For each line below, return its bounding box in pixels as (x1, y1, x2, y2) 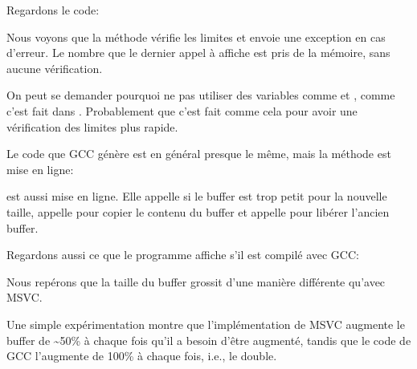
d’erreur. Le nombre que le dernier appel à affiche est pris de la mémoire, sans (6, 44, 390, 61)
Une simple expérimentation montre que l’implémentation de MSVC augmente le (6, 315, 405, 332)
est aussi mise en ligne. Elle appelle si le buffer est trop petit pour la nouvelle (6, 188, 387, 205)
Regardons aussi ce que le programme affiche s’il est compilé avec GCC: (6, 246, 359, 263)
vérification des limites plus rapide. (6, 118, 178, 135)
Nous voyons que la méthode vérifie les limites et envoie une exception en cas (6, 28, 386, 45)
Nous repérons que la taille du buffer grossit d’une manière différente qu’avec (6, 273, 386, 290)
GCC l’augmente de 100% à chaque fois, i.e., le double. (6, 347, 277, 364)
